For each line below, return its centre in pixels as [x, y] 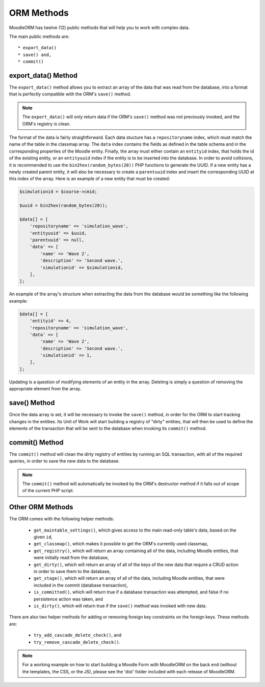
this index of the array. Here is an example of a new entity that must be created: [90, 179]
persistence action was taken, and [68, 599]
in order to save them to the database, [72, 571]
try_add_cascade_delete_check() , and [78, 635]
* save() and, [35, 55]
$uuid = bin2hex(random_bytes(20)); [64, 206]
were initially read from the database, [71, 558]
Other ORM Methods [41, 507]
